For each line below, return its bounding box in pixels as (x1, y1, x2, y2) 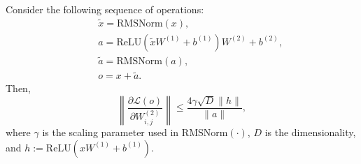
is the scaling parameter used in (42, 125, 179, 140)
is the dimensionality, (264, 125, 356, 140)
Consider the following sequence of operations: (6, 2, 204, 16)
